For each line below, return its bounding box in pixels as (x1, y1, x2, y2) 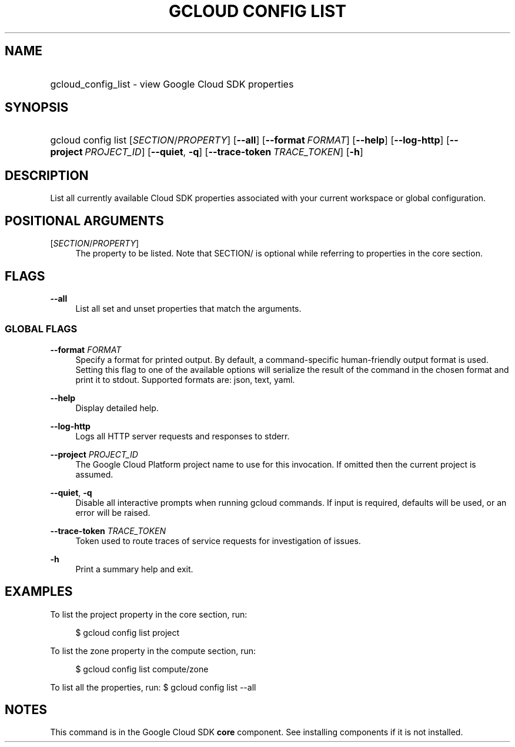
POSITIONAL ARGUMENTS (5, 213, 164, 228)
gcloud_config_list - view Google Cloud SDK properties (50, 78, 294, 90)
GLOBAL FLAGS (5, 323, 78, 335)
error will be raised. (75, 507, 151, 518)
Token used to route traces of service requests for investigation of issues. (75, 535, 361, 546)
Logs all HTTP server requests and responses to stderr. (75, 431, 290, 441)
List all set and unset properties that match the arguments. (75, 303, 302, 314)
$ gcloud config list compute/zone (75, 663, 209, 674)
